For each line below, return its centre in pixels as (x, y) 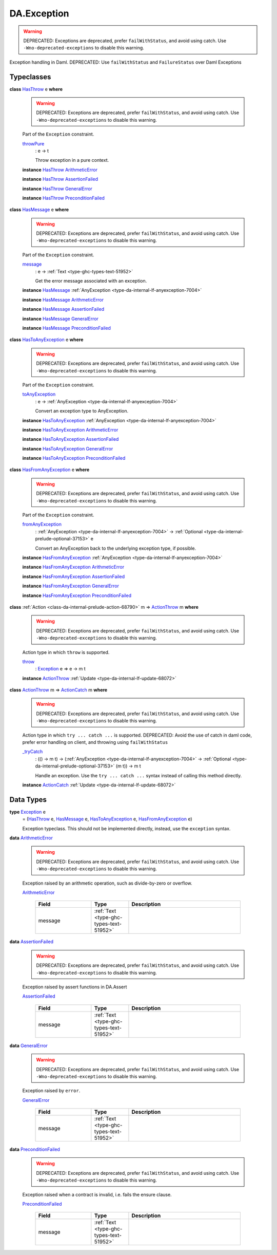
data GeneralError (29, 1045)
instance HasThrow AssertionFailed (60, 179)
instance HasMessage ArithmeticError (63, 299)
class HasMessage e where (39, 210)
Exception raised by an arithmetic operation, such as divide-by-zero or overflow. (107, 883)
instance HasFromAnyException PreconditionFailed (77, 595)
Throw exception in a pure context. (72, 160)
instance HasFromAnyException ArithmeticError (73, 567)
